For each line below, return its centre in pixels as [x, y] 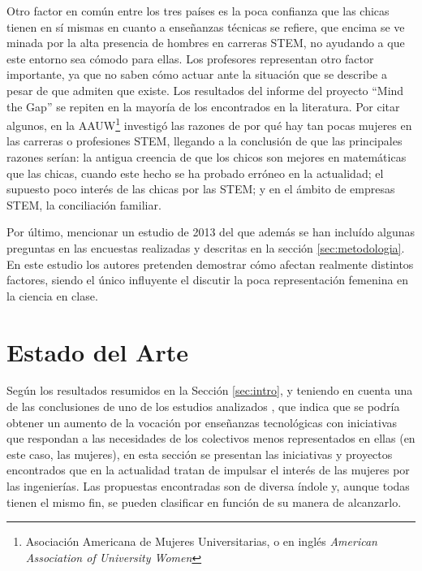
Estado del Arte [97, 351]
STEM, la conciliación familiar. [84, 204]
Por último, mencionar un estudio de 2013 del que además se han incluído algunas [211, 232]
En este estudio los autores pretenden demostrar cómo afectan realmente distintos [210, 264]
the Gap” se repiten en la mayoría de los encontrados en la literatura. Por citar [203, 106]
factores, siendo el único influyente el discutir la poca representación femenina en [208, 280]
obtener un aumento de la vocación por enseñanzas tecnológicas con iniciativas [202, 422]
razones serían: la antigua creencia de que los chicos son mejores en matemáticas [207, 157]
